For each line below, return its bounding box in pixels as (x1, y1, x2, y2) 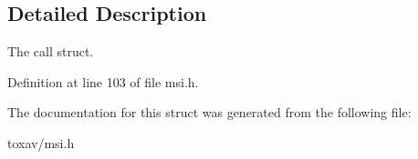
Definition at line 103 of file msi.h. (7, 72, 199, 91)
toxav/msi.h (7, 133, 75, 152)
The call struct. (7, 42, 94, 61)
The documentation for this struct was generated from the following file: (7, 103, 412, 122)
